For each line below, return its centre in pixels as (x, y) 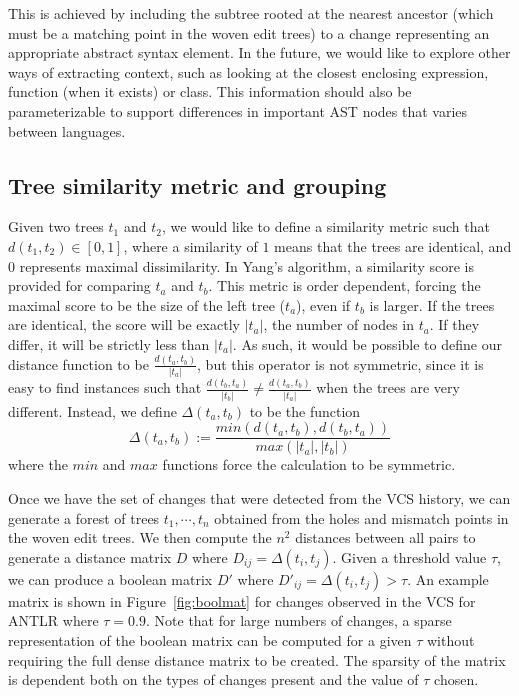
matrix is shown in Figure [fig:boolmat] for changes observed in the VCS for (242, 600)
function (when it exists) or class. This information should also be (210, 91)
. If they (454, 324)
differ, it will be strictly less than (109, 343)
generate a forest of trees (84, 517)
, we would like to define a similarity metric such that (325, 226)
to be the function (305, 410)
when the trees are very (388, 387)
